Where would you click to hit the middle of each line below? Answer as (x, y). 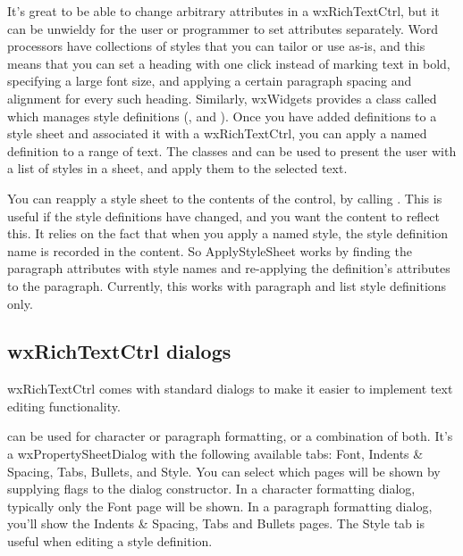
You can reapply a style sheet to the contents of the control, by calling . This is (225, 198)
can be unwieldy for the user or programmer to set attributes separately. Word (223, 28)
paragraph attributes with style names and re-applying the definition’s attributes (229, 268)
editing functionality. (64, 406)
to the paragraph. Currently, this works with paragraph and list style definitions (227, 285)
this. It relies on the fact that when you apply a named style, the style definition (228, 233)
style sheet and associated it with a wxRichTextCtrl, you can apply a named (217, 133)
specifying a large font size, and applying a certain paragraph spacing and (210, 81)
